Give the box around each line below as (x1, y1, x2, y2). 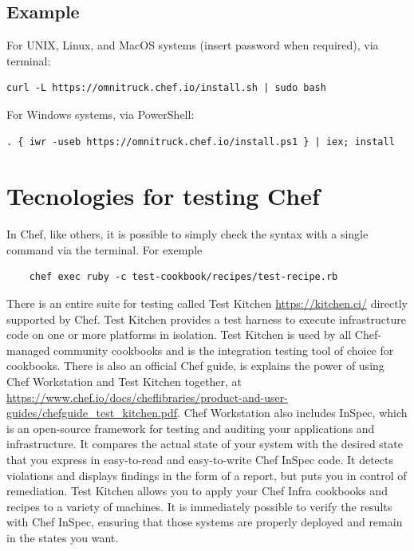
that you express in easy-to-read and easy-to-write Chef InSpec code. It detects (6, 451, 394, 468)
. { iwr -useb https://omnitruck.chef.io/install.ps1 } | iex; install (6, 136, 395, 148)
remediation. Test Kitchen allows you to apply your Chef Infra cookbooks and (6, 482, 388, 499)
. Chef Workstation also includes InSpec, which (177, 404, 408, 421)
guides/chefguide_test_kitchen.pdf (6, 404, 178, 421)
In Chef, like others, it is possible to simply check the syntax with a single (6, 226, 369, 242)
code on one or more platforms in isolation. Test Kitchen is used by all (6, 326, 352, 343)
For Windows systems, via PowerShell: (6, 105, 195, 122)
